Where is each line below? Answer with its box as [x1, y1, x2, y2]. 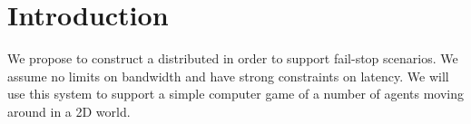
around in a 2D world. [7, 101, 131, 120]
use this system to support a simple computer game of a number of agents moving [7, 84, 465, 103]
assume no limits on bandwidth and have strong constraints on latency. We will [7, 66, 449, 85]
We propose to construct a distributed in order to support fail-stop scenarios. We [7, 49, 458, 68]
